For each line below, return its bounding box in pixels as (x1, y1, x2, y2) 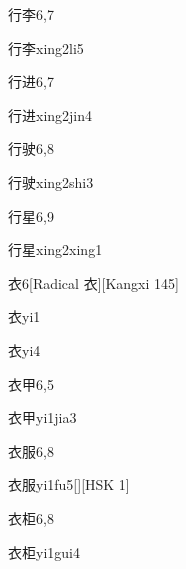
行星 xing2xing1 (8, 239, 103, 260)
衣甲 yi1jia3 (8, 407, 77, 428)
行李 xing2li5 (8, 37, 84, 58)
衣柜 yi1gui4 (8, 541, 80, 562)
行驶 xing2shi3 (8, 171, 94, 192)
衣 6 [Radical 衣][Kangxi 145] (8, 272, 179, 293)
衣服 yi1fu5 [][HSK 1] (8, 474, 130, 495)
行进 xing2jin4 (8, 104, 93, 125)
